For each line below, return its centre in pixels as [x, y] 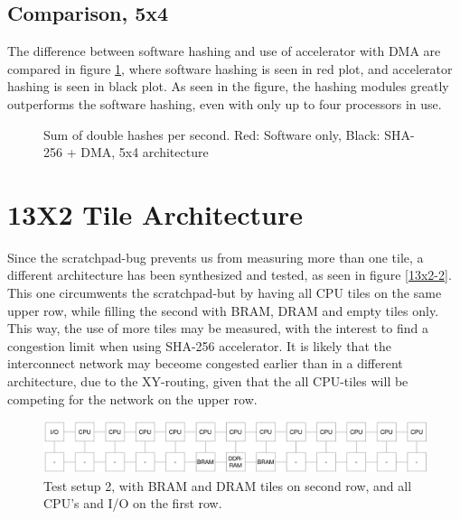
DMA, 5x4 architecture [145, 152]
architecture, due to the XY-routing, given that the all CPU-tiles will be [208, 381]
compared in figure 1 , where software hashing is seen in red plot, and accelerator [230, 68]
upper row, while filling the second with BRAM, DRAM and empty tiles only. [223, 310]
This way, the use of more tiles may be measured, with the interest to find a [218, 328]
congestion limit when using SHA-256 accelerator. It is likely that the [199, 345]
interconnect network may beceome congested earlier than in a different [205, 363]
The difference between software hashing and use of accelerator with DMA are [224, 51]
